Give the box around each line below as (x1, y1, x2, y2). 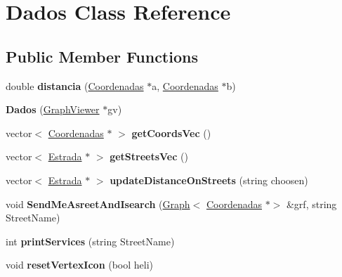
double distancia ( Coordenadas (6, 78, 144, 93)
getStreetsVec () (110, 149, 188, 164)
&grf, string (286, 196, 337, 211)
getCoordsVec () (131, 125, 211, 140)
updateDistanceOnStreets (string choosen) (110, 172, 308, 187)
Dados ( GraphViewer (6, 102, 100, 117)
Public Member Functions (6, 45, 198, 67)
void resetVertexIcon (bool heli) (6, 257, 154, 272)
